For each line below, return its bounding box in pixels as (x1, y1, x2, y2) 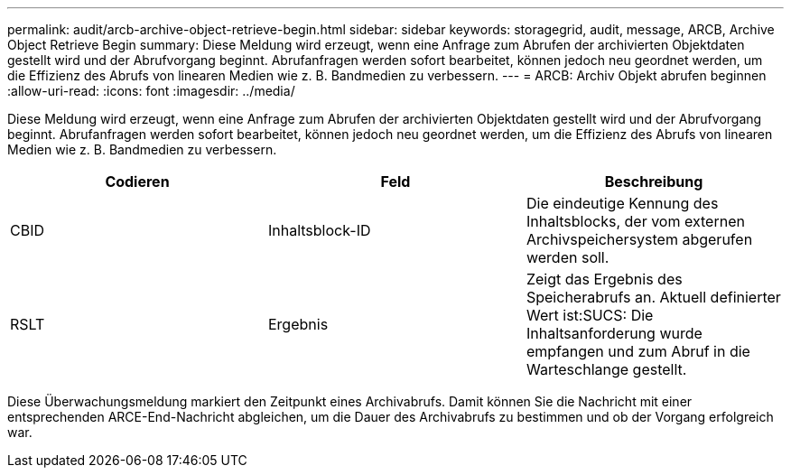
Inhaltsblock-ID (267, 221, 371, 239)
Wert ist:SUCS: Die (526, 306, 654, 324)
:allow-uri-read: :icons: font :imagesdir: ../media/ (7, 83, 295, 98)
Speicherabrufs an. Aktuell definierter (526, 288, 781, 306)
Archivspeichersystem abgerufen (526, 230, 753, 248)
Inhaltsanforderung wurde (526, 324, 703, 342)
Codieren (105, 172, 170, 191)
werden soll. (526, 248, 610, 266)
